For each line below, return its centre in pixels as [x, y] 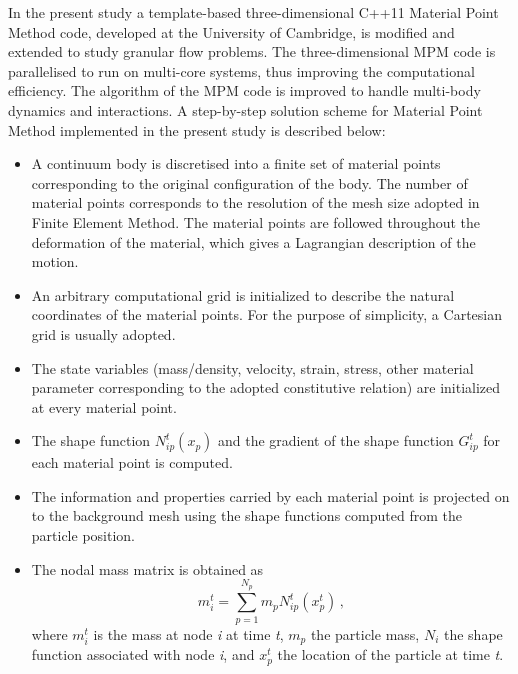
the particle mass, [365, 633]
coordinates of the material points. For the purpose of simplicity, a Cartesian [266, 314]
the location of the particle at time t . [390, 654]
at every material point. [104, 406]
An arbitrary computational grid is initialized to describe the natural [243, 294]
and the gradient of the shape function [336, 440]
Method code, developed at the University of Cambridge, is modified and [231, 31]
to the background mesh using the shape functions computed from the [246, 515]
